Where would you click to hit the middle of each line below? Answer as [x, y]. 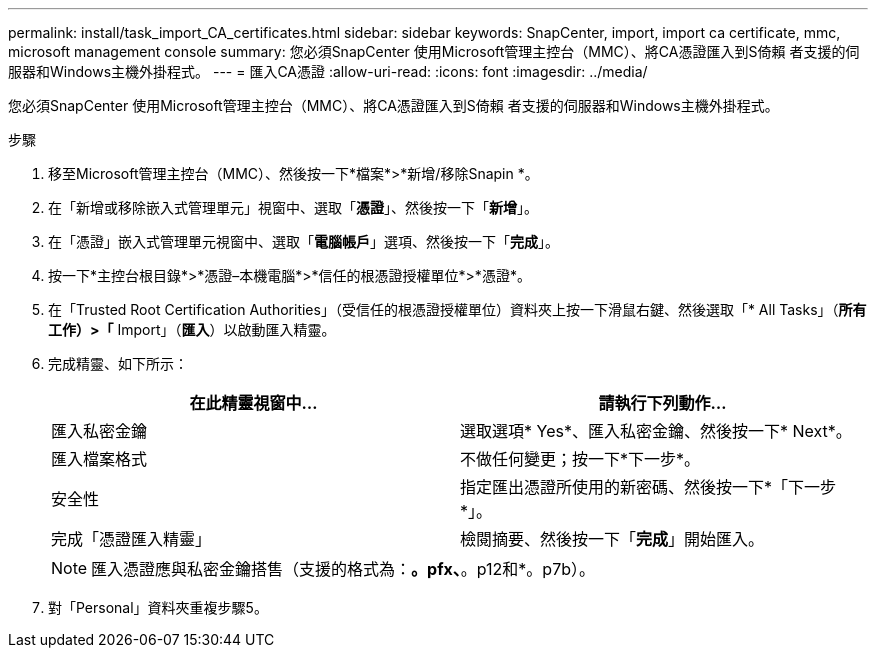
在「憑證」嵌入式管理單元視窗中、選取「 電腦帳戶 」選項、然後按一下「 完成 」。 [303, 241]
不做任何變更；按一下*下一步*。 [580, 459]
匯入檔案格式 [99, 459]
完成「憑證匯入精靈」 [131, 539]
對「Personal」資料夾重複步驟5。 [158, 607]
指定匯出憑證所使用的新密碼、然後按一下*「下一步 [648, 487]
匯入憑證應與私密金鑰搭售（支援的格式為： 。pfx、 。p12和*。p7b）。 [343, 569]
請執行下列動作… [662, 403]
